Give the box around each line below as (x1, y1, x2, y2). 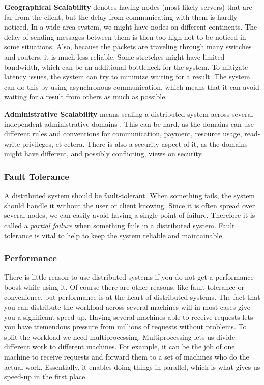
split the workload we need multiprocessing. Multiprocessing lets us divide (4, 331, 236, 342)
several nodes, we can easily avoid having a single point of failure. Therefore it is (4, 210, 255, 221)
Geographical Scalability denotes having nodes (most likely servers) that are (4, 2, 252, 12)
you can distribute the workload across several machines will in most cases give (4, 301, 251, 312)
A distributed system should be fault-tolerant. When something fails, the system (4, 190, 255, 201)
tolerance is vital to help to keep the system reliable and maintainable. (4, 230, 224, 240)
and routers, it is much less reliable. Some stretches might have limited (4, 51, 225, 62)
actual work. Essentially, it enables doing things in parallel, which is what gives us (4, 361, 260, 372)
